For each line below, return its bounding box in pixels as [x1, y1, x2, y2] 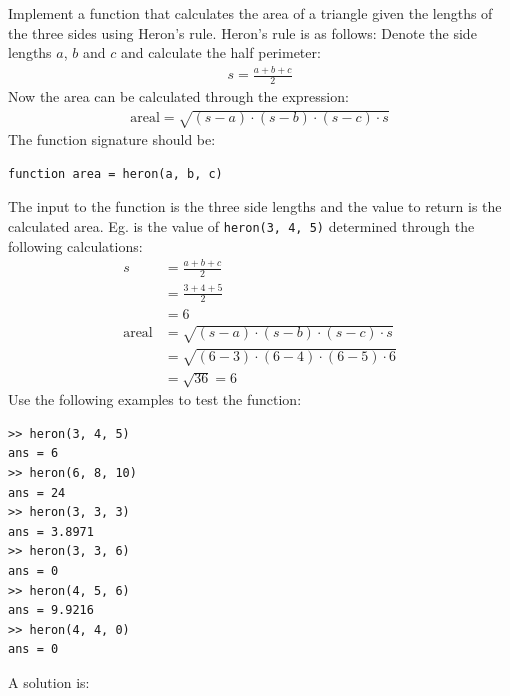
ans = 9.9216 [8, 603, 94, 618]
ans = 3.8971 [8, 524, 94, 539]
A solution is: [8, 671, 90, 692]
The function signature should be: [8, 129, 216, 150]
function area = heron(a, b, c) [8, 166, 223, 181]
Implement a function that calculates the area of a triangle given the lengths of [8, 3, 493, 23]
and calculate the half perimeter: [120, 42, 321, 63]
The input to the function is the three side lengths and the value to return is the [8, 196, 502, 217]
